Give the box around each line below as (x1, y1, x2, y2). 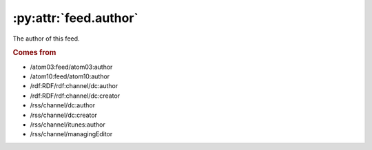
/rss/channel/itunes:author (30, 120, 106, 129)
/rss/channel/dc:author (30, 101, 96, 109)
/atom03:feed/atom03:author (30, 63, 113, 71)
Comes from (12, 48, 56, 58)
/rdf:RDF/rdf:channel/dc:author (30, 82, 118, 90)
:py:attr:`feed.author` (12, 10, 139, 25)
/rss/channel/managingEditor (30, 130, 113, 138)
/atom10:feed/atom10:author (30, 72, 110, 81)
